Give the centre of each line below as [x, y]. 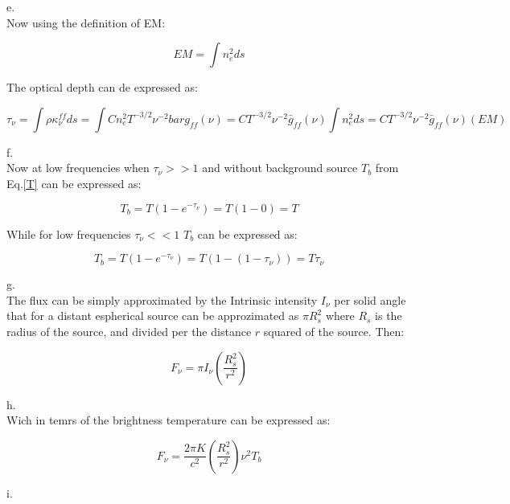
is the [389, 316]
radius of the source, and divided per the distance [129, 331]
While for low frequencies [69, 234]
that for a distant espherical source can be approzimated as [153, 316]
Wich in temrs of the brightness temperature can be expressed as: [169, 420]
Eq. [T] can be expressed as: [74, 183]
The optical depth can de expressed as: [102, 87]
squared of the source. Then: [334, 331]
